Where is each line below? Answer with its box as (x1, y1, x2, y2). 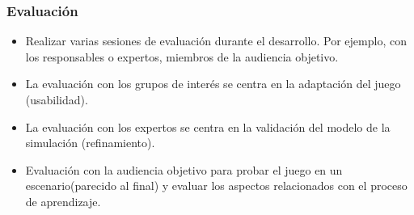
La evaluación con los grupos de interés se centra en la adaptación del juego (25, 75, 401, 92)
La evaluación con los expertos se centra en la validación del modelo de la (25, 118, 391, 135)
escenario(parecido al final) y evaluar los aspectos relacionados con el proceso (25, 177, 408, 194)
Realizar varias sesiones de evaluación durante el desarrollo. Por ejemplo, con (25, 32, 407, 49)
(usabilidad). (25, 91, 88, 107)
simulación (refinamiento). (25, 134, 155, 151)
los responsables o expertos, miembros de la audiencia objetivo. (25, 48, 339, 65)
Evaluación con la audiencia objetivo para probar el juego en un (25, 161, 343, 178)
